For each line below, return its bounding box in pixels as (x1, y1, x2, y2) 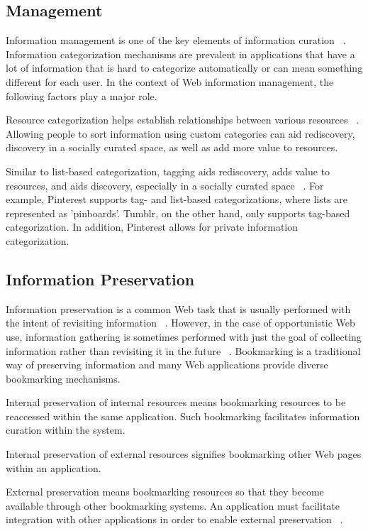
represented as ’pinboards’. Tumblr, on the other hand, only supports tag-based (6, 205, 350, 220)
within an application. (6, 460, 101, 475)
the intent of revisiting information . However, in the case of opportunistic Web (6, 315, 355, 330)
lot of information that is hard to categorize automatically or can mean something (6, 60, 363, 75)
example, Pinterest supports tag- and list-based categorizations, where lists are (6, 192, 348, 207)
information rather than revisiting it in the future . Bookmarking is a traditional (6, 343, 361, 358)
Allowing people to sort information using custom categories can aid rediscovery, (6, 126, 355, 141)
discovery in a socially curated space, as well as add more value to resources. (6, 140, 338, 155)
